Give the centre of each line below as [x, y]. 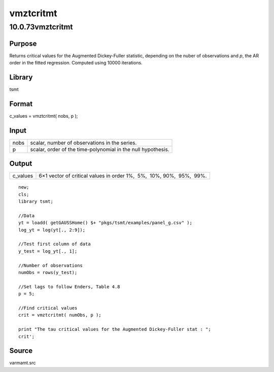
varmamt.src [23, 363]
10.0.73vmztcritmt [41, 27]
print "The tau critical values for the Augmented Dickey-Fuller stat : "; [115, 329]
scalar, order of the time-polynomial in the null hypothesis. [100, 149]
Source [21, 351]
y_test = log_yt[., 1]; [48, 251]
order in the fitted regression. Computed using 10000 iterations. [76, 63]
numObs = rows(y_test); [48, 273]
